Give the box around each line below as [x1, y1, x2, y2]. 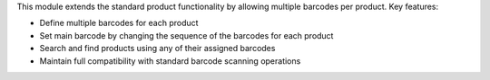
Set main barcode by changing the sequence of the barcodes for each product [39, 30, 334, 40]
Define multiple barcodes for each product [39, 18, 199, 29]
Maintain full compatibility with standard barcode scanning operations [39, 55, 301, 67]
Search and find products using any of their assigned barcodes [39, 43, 276, 54]
